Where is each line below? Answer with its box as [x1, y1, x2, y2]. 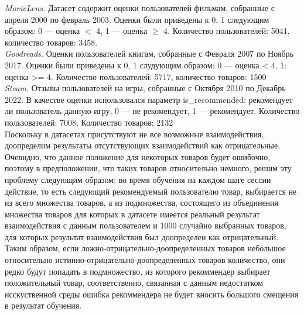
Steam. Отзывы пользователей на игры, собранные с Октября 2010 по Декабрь [5, 82, 286, 94]
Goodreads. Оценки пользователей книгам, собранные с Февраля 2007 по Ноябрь [5, 47, 293, 60]
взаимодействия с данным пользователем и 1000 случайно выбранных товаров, [5, 219, 286, 231]
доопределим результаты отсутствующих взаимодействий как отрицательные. [5, 139, 281, 151]
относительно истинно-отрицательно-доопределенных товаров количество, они [5, 254, 285, 266]
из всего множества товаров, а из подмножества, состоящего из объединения [5, 196, 279, 209]
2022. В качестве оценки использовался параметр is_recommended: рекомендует [5, 93, 293, 105]
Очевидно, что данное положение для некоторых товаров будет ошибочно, [5, 150, 271, 162]
